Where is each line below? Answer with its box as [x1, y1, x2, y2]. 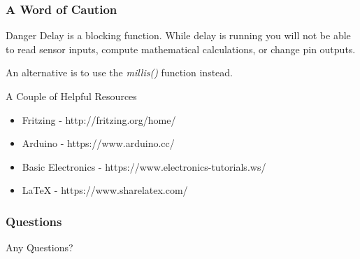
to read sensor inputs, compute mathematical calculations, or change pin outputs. [6, 41, 356, 56]
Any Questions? [6, 240, 73, 255]
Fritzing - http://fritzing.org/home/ [22, 112, 176, 127]
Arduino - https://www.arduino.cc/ [22, 136, 175, 150]
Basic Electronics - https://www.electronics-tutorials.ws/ [22, 159, 266, 174]
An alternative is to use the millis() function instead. [6, 65, 233, 80]
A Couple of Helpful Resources [6, 89, 137, 103]
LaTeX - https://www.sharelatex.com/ [22, 183, 188, 197]
